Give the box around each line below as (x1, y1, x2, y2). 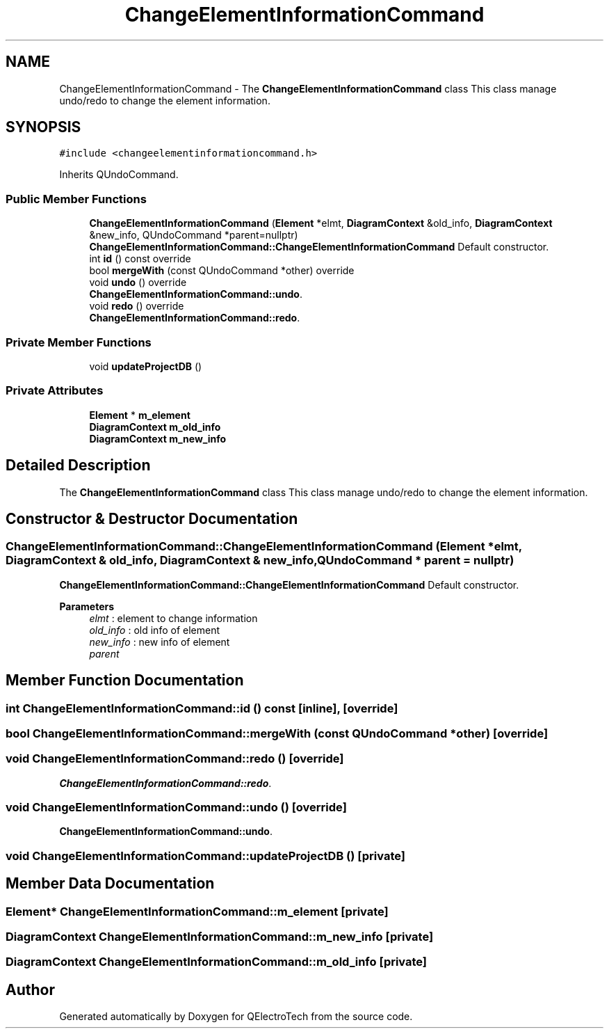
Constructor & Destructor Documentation (6, 509, 298, 527)
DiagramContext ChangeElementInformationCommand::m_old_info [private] (6, 955, 428, 969)
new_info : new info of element (89, 635, 230, 648)
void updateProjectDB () (89, 360, 202, 372)
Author (6, 980, 55, 999)
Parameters (59, 600, 115, 612)
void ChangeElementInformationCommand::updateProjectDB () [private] (6, 848, 405, 863)
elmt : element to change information (89, 612, 258, 624)
